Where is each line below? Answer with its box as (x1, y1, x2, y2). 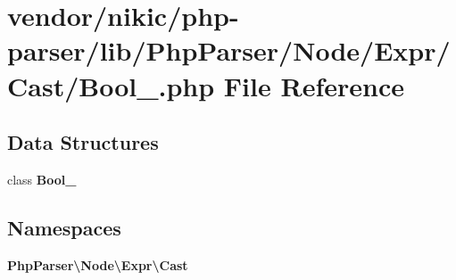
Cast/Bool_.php (7, 67, 215, 103)
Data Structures (7, 128, 159, 156)
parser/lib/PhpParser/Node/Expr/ (7, 32, 451, 69)
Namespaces (7, 213, 121, 241)
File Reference (223, 67, 404, 103)
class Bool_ (7, 169, 77, 188)
